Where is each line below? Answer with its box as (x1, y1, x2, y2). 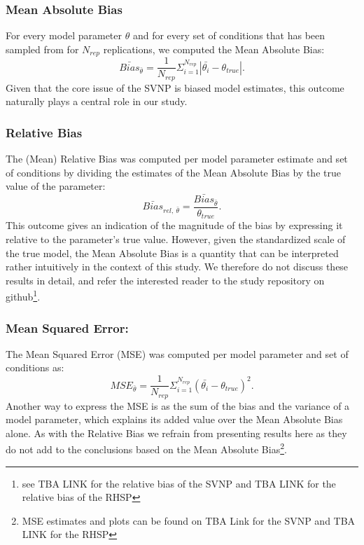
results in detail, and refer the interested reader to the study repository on (6, 272, 325, 287)
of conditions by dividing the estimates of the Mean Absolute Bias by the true (6, 165, 341, 179)
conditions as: (6, 360, 64, 375)
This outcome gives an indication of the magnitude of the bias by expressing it (6, 218, 343, 233)
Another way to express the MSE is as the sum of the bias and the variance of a (6, 398, 350, 413)
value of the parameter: (6, 179, 106, 193)
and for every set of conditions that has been (132, 28, 325, 43)
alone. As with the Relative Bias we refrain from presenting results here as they (6, 425, 347, 440)
